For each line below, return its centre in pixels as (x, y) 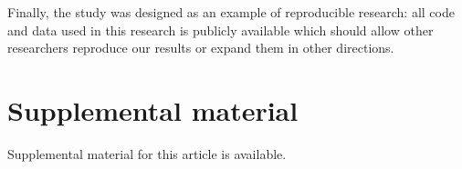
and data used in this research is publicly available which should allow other (220, 30)
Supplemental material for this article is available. (147, 153)
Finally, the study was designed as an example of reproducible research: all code (231, 12)
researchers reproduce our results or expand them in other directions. (201, 48)
